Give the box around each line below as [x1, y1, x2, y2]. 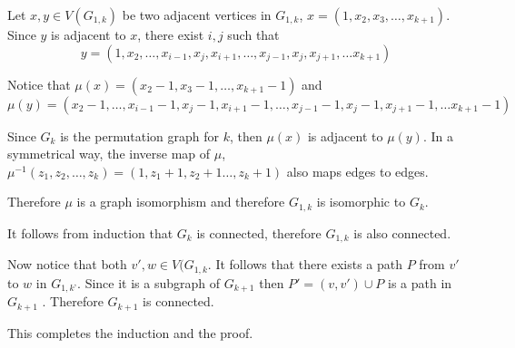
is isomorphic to [316, 192, 406, 211]
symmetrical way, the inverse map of [7, 144, 211, 163]
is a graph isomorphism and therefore [76, 192, 285, 211]
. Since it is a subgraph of [77, 273, 221, 292]
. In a [422, 126, 454, 145]
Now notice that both [7, 255, 127, 274]
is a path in [388, 273, 452, 292]
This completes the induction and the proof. [7, 323, 253, 342]
